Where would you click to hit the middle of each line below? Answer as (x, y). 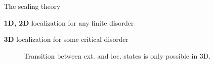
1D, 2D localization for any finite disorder (69, 22)
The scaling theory (32, 6)
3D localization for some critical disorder (66, 39)
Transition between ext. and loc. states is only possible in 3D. (117, 55)
